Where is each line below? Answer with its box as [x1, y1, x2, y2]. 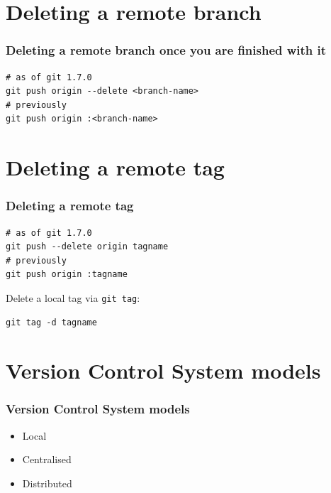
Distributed [22, 475, 72, 490]
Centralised [22, 452, 72, 467]
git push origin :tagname [6, 269, 128, 280]
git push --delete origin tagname [6, 242, 169, 252]
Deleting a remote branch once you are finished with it [6, 41, 327, 59]
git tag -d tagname [6, 317, 97, 327]
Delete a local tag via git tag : [6, 290, 140, 305]
